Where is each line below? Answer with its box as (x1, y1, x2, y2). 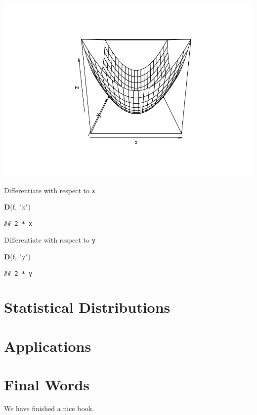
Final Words (4, 374, 89, 395)
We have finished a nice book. (4, 403, 94, 414)
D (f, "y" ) (4, 251, 31, 262)
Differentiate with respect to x (4, 185, 95, 195)
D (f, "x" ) (4, 202, 31, 212)
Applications (4, 335, 91, 356)
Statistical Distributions (4, 297, 171, 317)
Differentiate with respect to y (4, 235, 95, 245)
